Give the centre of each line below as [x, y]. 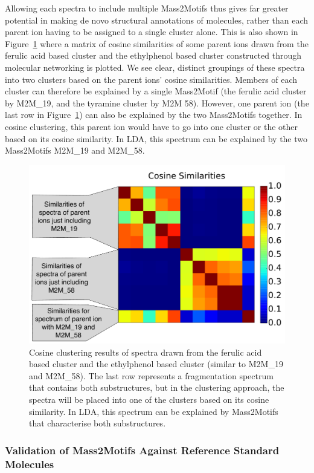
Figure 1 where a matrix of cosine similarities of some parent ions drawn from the [157, 43]
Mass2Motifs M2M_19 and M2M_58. [75, 150]
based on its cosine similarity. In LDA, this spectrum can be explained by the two [156, 138]
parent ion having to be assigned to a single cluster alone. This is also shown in [152, 32]
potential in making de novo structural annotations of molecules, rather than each [157, 20]
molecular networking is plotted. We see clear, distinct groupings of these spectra [155, 67]
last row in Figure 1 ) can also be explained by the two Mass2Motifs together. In [154, 115]
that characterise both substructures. [98, 423]
